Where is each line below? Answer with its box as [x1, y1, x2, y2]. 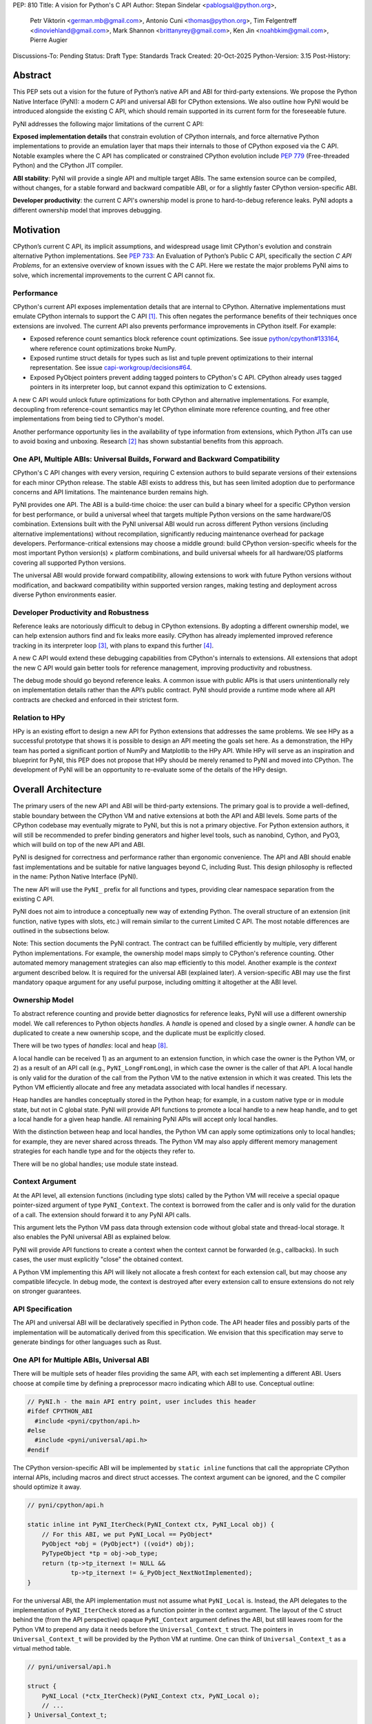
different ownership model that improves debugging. [12, 206, 162, 214]
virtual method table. [12, 1645, 72, 1653]
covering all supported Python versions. [12, 559, 127, 567]
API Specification [12, 1304, 72, 1314]
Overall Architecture [12, 783, 103, 796]
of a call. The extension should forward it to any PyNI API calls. [12, 1210, 192, 1219]
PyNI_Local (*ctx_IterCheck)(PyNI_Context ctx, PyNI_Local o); [41, 1692, 260, 1700]
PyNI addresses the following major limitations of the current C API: [12, 119, 205, 128]
